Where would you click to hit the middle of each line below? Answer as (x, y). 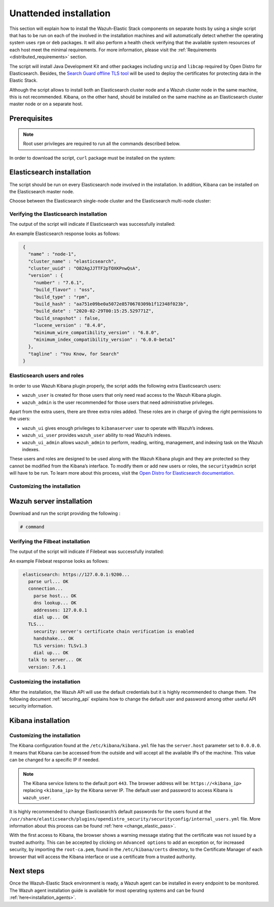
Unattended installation (60, 13)
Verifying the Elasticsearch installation (58, 214)
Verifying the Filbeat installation (50, 541)
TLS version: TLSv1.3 (60, 646)
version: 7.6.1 (47, 667)
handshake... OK (54, 639)
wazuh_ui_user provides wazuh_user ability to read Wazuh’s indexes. (97, 435)
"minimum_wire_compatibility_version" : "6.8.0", (96, 332)
